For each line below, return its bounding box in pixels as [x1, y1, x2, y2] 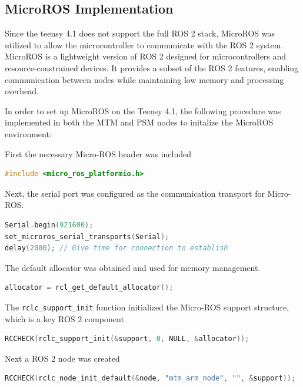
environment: [5, 127, 52, 140]
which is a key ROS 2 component [5, 312, 124, 325]
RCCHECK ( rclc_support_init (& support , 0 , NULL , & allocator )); [5, 335, 249, 343]
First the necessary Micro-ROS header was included [5, 147, 192, 160]
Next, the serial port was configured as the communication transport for [5, 187, 265, 199]
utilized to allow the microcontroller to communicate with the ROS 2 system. [5, 38, 284, 51]
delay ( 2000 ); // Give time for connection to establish [5, 244, 228, 253]
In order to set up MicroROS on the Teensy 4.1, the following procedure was [5, 104, 281, 117]
